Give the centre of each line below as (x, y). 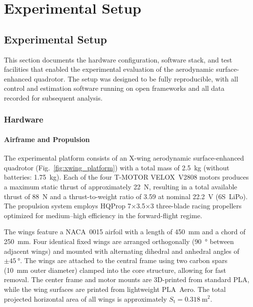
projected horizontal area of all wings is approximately (85, 298)
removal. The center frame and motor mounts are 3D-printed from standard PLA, (127, 279)
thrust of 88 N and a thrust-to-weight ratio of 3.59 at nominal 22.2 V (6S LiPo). (126, 196)
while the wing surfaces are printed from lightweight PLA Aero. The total (115, 289)
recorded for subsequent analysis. (53, 97)
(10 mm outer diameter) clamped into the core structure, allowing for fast (115, 270)
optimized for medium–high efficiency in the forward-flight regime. (103, 215)
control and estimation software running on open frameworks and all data (114, 88)
